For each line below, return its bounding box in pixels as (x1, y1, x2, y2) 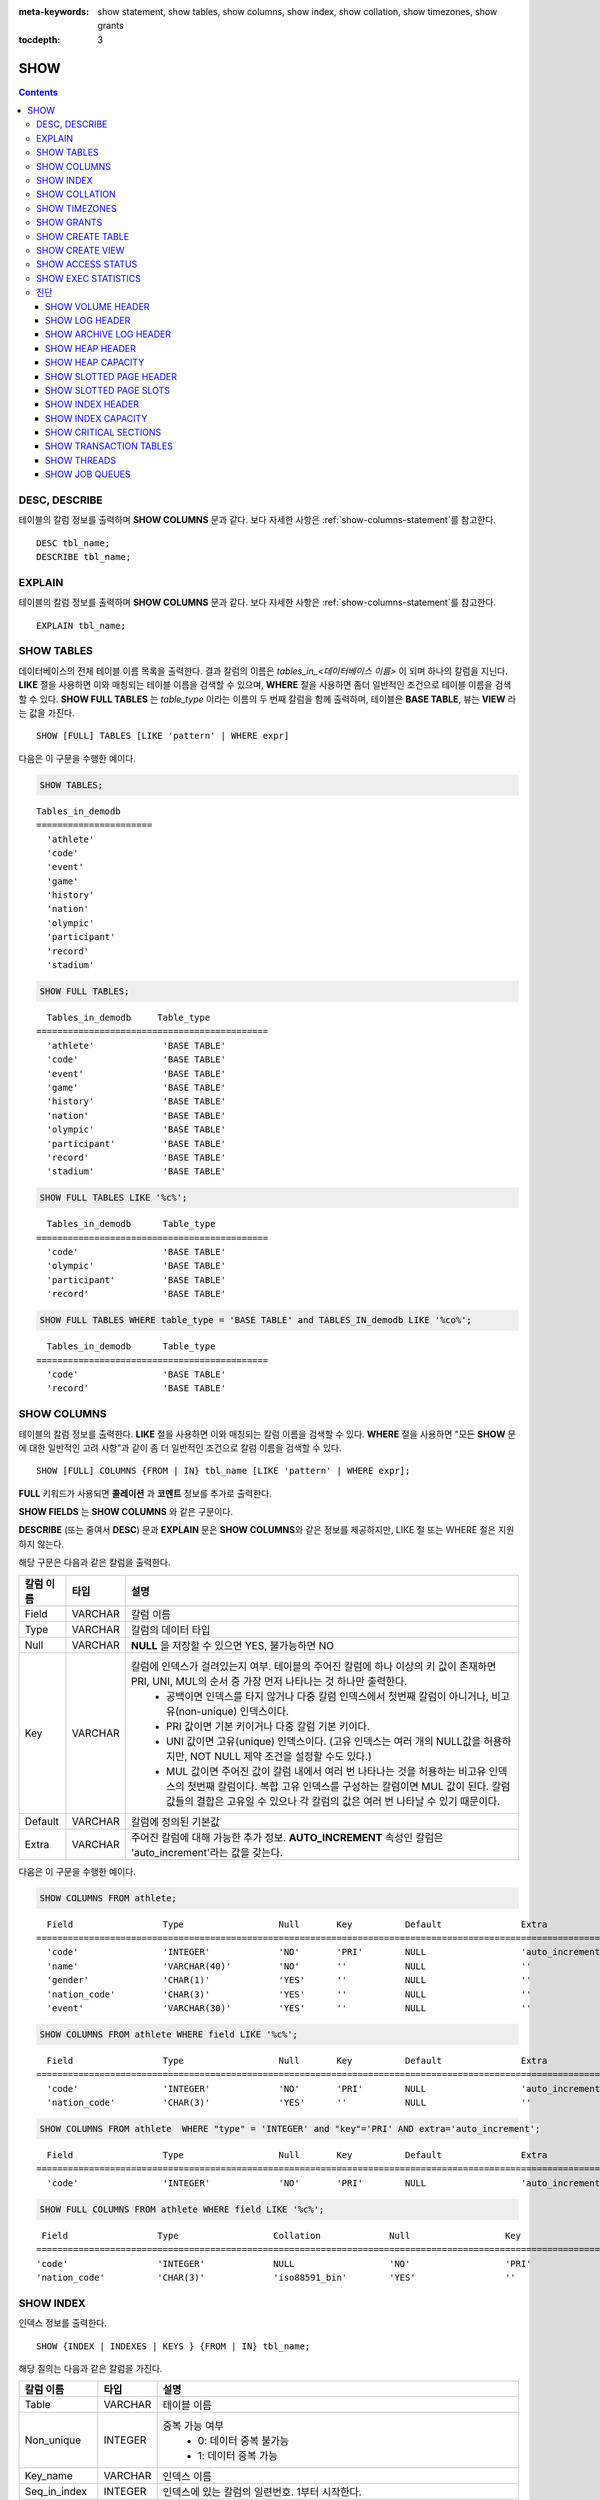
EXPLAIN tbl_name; (36, 620, 127, 631)
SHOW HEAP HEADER (45, 342, 137, 354)
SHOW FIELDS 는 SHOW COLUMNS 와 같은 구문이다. (18, 1506, 234, 1518)
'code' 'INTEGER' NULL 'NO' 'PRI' (36, 2258, 532, 2269)
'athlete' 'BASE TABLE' (46, 1040, 227, 1051)
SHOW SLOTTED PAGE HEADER (45, 370, 178, 382)
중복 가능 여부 (162, 2419, 224, 2433)
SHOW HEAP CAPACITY (45, 356, 145, 369)
